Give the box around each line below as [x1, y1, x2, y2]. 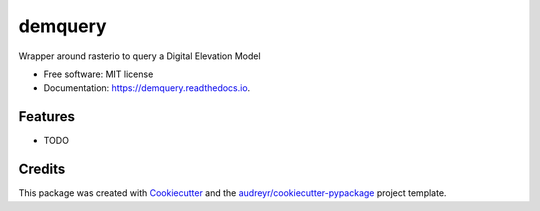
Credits [18, 161, 66, 178]
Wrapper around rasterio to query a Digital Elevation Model [18, 50, 261, 62]
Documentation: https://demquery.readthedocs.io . [43, 82, 251, 94]
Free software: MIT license [43, 68, 154, 80]
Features [18, 108, 75, 125]
